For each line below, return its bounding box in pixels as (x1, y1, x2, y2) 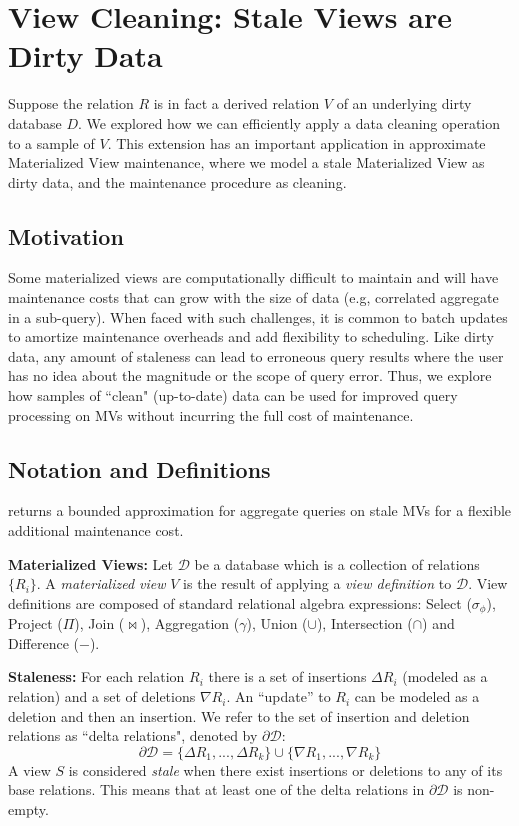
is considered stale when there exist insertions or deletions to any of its (68, 759, 503, 780)
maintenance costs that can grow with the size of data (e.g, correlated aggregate (8, 287, 499, 308)
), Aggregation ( (140, 613, 240, 634)
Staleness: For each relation (8, 666, 185, 687)
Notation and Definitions (8, 453, 271, 484)
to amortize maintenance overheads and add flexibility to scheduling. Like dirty (8, 326, 494, 347)
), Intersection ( (316, 613, 413, 634)
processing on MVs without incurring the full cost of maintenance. (8, 404, 414, 425)
